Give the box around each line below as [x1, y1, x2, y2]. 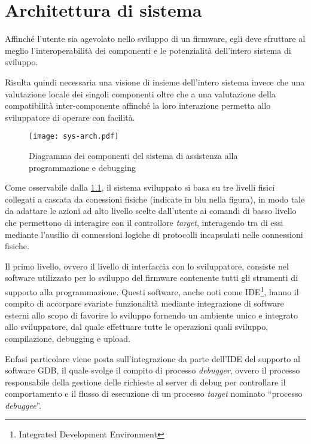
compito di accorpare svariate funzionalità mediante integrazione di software [5, 297, 284, 310]
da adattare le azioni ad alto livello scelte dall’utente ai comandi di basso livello [5, 204, 297, 217]
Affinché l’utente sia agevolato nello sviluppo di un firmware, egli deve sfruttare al [5, 32, 306, 45]
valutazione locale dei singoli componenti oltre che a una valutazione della [5, 87, 276, 100]
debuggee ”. [5, 399, 42, 411]
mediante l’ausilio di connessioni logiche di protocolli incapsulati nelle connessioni [5, 228, 303, 240]
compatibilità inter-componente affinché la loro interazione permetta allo [5, 99, 271, 112]
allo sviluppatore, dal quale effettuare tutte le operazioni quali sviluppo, [5, 320, 269, 333]
